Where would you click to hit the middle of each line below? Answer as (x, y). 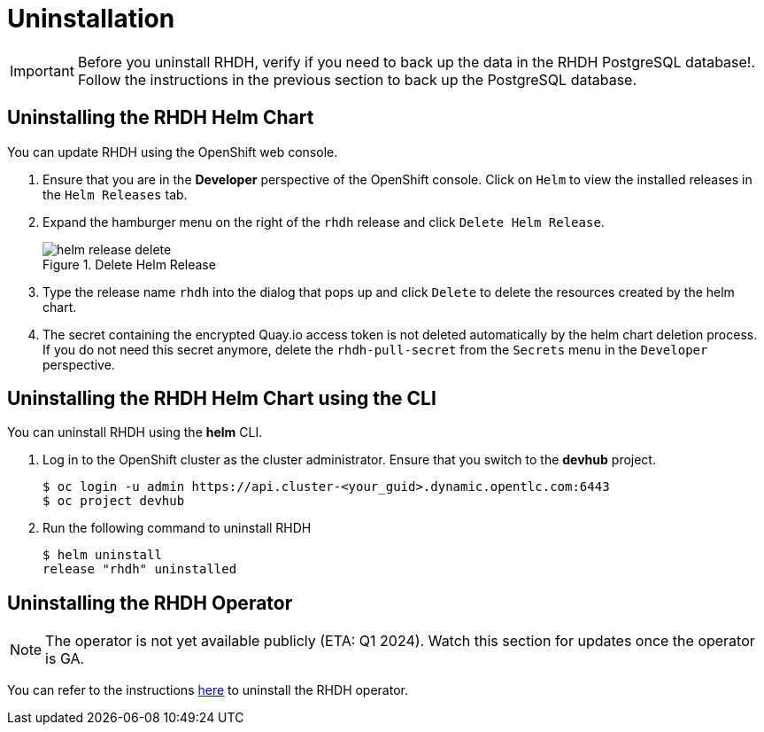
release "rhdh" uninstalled (140, 569)
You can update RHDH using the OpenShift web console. (173, 152)
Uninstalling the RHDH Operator (150, 603)
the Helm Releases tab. (115, 194)
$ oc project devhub (114, 501)
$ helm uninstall (102, 555)
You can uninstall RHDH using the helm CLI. (135, 432)
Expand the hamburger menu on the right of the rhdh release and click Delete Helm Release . (324, 222)
